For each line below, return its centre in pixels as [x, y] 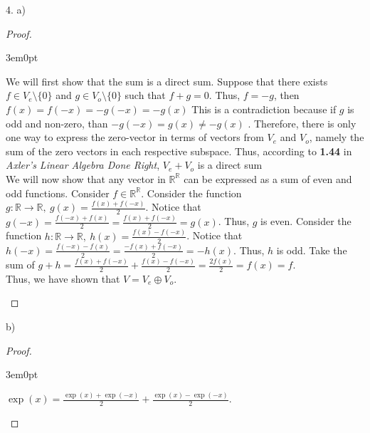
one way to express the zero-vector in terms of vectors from [135, 137]
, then [286, 95]
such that [145, 95]
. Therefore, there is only [302, 123]
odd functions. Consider [58, 193]
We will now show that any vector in [86, 178]
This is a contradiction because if [264, 109]
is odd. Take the [312, 250]
